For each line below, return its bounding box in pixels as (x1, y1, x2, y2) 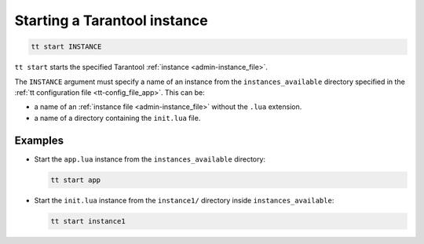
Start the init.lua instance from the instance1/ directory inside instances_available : (34, 195, 334, 205)
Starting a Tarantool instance (14, 12, 208, 29)
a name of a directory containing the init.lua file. (34, 113, 201, 122)
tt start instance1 (50, 217, 126, 225)
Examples (14, 133, 64, 147)
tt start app (50, 175, 101, 184)
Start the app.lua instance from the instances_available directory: (34, 154, 266, 164)
